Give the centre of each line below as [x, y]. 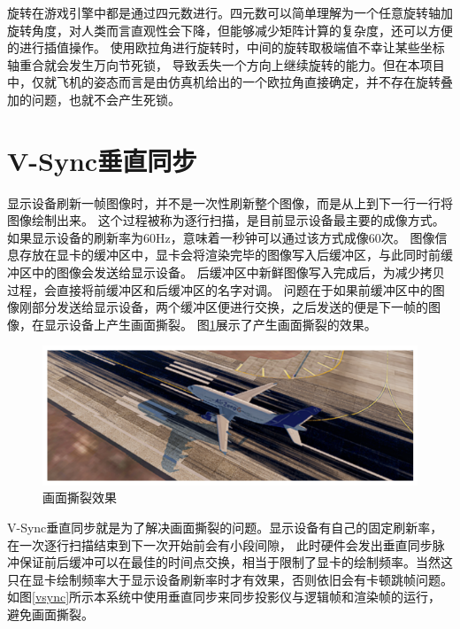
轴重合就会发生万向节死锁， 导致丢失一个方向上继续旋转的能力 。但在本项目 [226, 64]
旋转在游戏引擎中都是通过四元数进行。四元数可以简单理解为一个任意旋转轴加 [230, 12]
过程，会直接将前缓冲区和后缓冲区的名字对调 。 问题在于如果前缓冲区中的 [220, 289]
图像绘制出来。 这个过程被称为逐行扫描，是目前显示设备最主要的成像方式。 [226, 220]
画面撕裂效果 [80, 497]
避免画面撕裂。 [50, 613]
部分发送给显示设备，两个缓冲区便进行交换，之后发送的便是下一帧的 [230, 307]
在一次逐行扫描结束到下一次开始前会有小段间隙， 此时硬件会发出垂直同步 [220, 544]
